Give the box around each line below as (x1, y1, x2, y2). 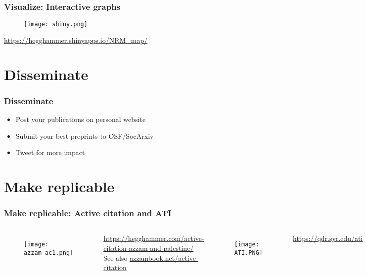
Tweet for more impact (15, 147, 85, 157)
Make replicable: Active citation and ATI (4, 207, 172, 219)
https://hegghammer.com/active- (103, 233, 204, 243)
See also (103, 252, 128, 263)
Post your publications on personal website (15, 114, 146, 124)
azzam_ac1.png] (24, 249, 74, 257)
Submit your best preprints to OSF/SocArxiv (15, 130, 154, 141)
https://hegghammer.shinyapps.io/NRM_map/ (4, 35, 148, 45)
